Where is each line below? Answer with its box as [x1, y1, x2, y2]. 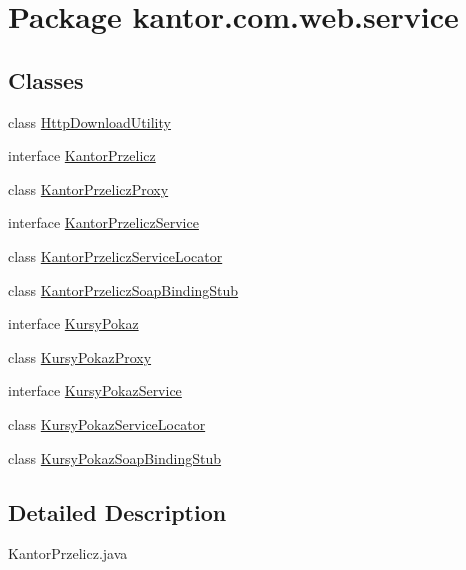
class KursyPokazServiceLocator [8, 413, 206, 434]
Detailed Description [8, 496, 227, 527]
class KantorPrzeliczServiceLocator [8, 245, 223, 266]
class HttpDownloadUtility [8, 111, 171, 132]
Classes [8, 64, 84, 95]
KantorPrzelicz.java [8, 543, 128, 564]
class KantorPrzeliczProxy [8, 178, 169, 199]
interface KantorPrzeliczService [8, 212, 199, 233]
